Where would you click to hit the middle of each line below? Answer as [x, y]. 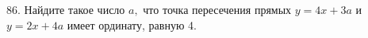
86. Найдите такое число [66, 9]
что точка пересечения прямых [217, 9]
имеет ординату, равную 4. [132, 24]
